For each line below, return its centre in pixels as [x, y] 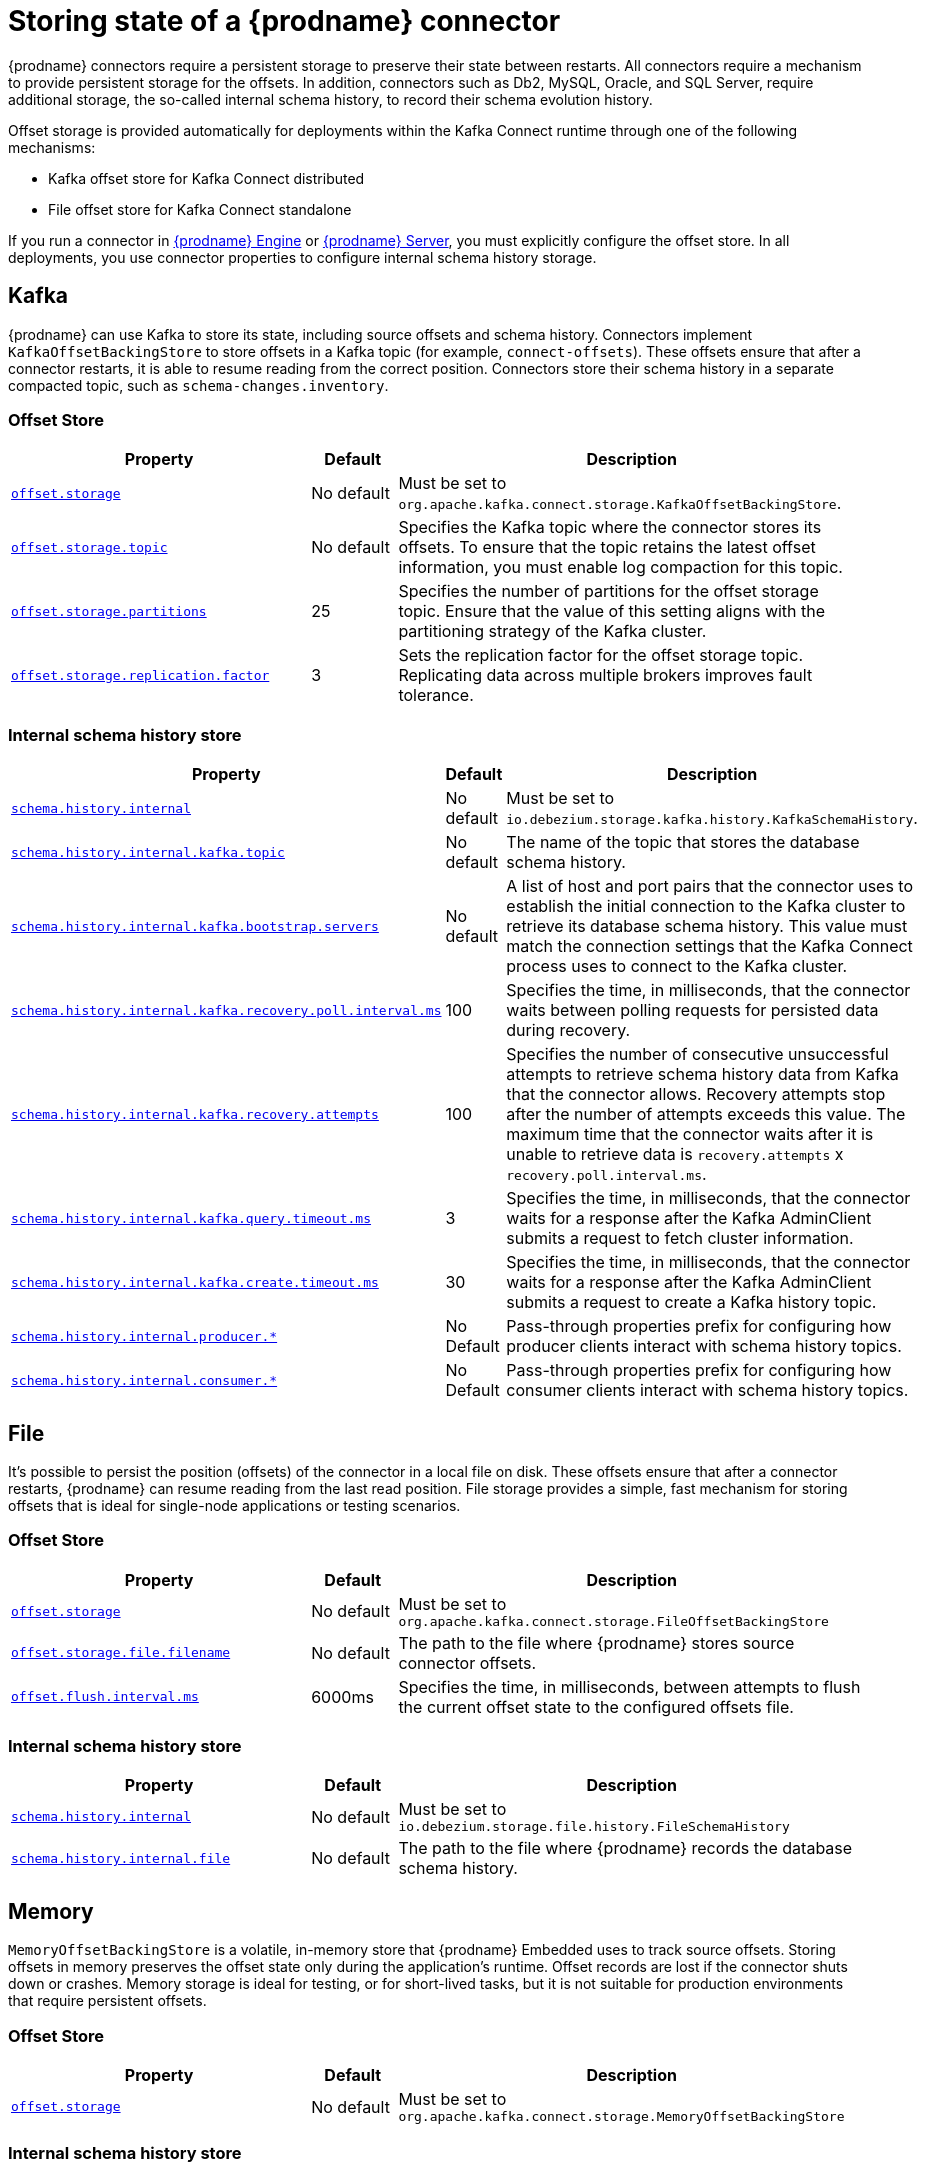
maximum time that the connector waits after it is [690, 1134]
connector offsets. [467, 1662]
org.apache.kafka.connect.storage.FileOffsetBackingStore [613, 1621]
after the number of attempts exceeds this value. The [706, 1114]
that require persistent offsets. [107, 2001]
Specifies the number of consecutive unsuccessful [697, 1054]
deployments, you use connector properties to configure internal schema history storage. [302, 257]
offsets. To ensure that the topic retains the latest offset [607, 547]
